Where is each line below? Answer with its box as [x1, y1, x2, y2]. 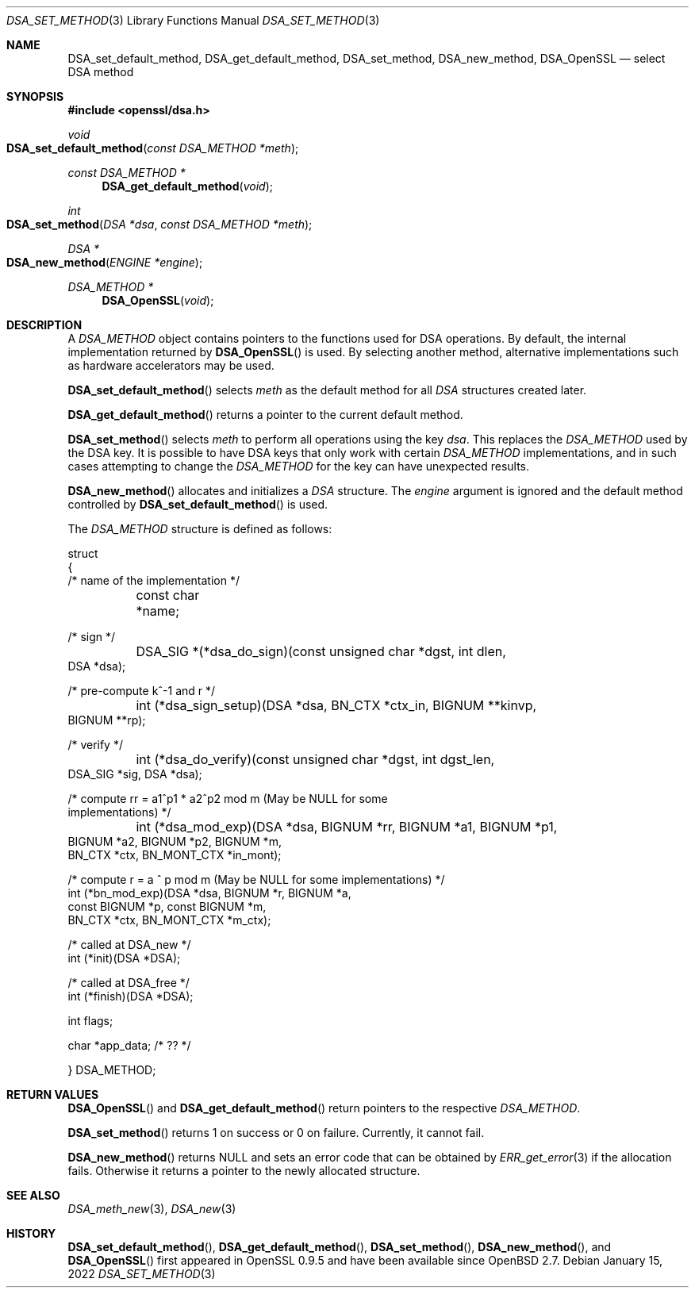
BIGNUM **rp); [67, 713, 146, 727]
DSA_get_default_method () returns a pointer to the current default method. [67, 408, 463, 421]
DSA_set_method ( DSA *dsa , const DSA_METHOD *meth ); [6, 217, 313, 231]
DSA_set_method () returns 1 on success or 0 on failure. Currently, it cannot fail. [67, 1126, 485, 1139]
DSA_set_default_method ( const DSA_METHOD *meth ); [6, 141, 299, 155]
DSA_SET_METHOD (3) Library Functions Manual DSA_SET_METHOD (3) [6, 13, 380, 27]
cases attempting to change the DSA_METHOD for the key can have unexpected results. [67, 459, 530, 473]
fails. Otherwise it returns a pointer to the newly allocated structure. [67, 1164, 420, 1177]
